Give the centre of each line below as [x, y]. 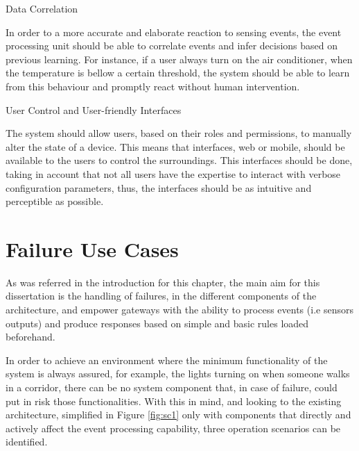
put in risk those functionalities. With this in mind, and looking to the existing [174, 401]
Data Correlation [42, 8]
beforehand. [30, 337]
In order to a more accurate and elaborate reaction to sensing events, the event [174, 32]
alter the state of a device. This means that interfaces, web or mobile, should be [175, 146]
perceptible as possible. [55, 201]
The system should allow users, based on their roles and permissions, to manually [179, 133]
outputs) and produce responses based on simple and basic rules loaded [157, 323]
